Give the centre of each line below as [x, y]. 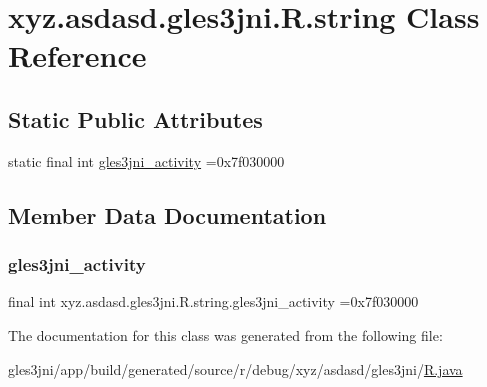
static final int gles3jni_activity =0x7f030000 [146, 160]
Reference [77, 55]
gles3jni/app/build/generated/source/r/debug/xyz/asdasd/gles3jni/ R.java [235, 368]
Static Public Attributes [135, 118]
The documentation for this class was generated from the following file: [225, 334]
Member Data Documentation [167, 214]
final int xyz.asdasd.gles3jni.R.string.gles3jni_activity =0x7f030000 [213, 301]
